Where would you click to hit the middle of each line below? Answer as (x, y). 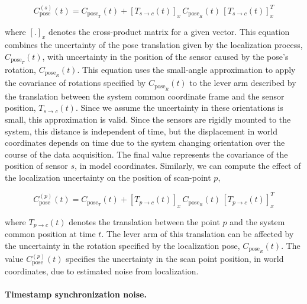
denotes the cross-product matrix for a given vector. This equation (169, 32)
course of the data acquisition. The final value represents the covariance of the (146, 154)
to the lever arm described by (243, 83)
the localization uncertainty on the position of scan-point (108, 177)
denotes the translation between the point (144, 221)
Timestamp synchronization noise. (76, 294)
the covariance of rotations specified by (75, 83)
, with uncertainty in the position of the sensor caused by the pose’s (165, 56)
